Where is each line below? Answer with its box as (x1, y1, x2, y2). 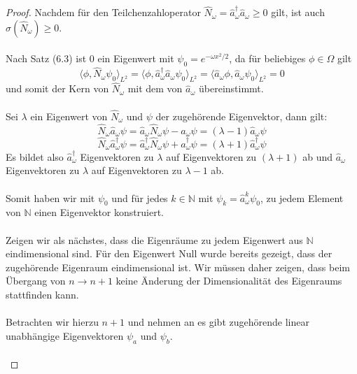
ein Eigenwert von (30, 108, 108, 123)
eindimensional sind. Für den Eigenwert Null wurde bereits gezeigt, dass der (6, 246, 332, 261)
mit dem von (127, 81, 183, 96)
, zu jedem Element (260, 190, 344, 205)
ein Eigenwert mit (97, 51, 174, 66)
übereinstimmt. (199, 81, 264, 96)
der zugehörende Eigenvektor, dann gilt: (155, 108, 328, 123)
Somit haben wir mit (6, 190, 95, 205)
